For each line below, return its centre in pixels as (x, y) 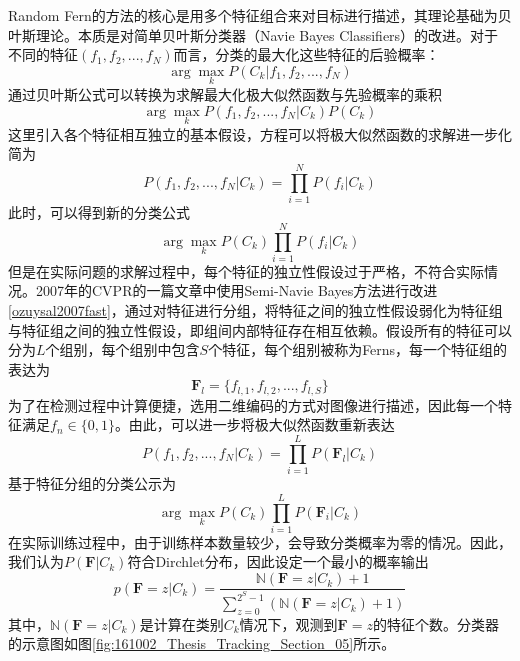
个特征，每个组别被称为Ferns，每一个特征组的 (358, 349)
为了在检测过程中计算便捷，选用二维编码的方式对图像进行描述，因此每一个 (253, 404)
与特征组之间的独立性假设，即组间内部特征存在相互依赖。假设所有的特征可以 (260, 329)
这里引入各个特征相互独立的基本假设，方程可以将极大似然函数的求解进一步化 (260, 133)
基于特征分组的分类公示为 (92, 483)
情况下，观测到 (288, 623)
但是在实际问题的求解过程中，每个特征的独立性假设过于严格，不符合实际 (246, 270)
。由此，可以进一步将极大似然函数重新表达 (254, 424)
